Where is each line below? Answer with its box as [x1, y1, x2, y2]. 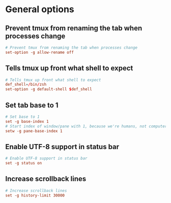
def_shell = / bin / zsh [5, 82, 47, 87]
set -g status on [5, 161, 42, 166]
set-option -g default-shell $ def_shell [5, 87, 93, 92]
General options [5, 4, 75, 15]
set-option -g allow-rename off [5, 50, 74, 55]
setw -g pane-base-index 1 [5, 128, 63, 133]
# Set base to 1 [5, 114, 40, 119]
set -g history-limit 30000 [5, 193, 65, 198]
